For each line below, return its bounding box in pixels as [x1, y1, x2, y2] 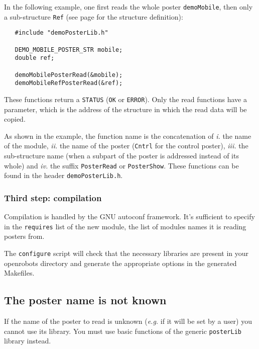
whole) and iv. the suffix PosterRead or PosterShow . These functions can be [4, 160, 239, 170]
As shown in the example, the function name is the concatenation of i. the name [4, 130, 251, 141]
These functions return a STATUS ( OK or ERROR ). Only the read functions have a [4, 94, 247, 104]
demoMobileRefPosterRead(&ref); [15, 79, 123, 87]
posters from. [4, 231, 45, 241]
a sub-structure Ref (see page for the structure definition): [4, 11, 183, 22]
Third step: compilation [4, 191, 102, 204]
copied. [4, 114, 26, 124]
